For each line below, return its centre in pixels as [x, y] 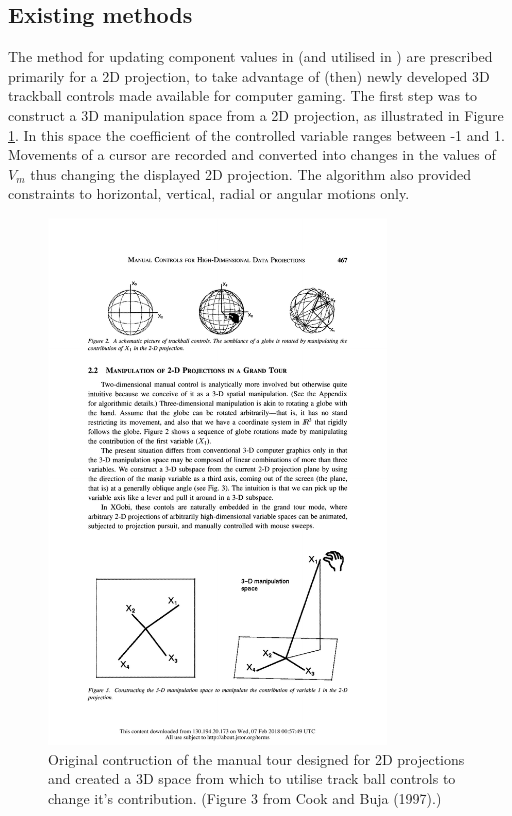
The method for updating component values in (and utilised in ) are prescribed [250, 56]
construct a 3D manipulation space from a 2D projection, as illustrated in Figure [256, 114]
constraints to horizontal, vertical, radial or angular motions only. [209, 193]
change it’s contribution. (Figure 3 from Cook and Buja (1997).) [245, 798]
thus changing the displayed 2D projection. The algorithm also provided [251, 173]
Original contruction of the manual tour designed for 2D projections [256, 758]
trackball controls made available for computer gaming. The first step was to [243, 95]
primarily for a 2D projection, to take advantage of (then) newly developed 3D [249, 75]
